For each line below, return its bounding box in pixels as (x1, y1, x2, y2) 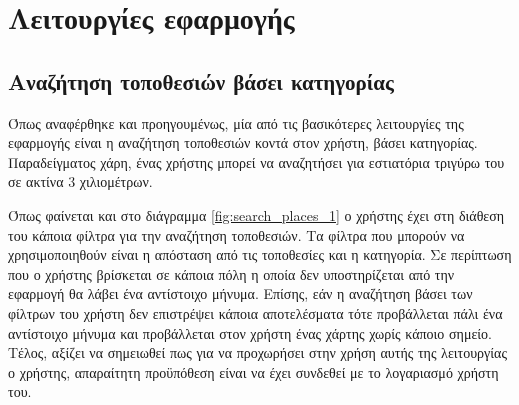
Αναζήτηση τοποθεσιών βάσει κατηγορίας (8, 65, 394, 96)
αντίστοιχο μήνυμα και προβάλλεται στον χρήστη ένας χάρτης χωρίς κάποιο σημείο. (8, 322, 492, 343)
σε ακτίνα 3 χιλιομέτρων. (8, 171, 153, 192)
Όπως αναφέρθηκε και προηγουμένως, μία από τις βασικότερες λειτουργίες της (8, 112, 464, 133)
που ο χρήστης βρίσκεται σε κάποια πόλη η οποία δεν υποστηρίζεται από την (8, 263, 455, 284)
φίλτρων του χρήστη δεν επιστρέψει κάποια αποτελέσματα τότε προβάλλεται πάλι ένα (8, 302, 503, 323)
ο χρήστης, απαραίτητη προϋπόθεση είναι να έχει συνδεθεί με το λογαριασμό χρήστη (8, 361, 499, 382)
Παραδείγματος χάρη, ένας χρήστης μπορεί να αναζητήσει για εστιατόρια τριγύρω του (8, 151, 505, 172)
